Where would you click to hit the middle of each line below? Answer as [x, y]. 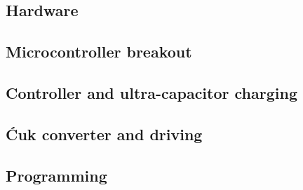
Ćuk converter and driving [104, 134]
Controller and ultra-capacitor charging [151, 92]
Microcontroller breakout [99, 52]
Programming [56, 175]
